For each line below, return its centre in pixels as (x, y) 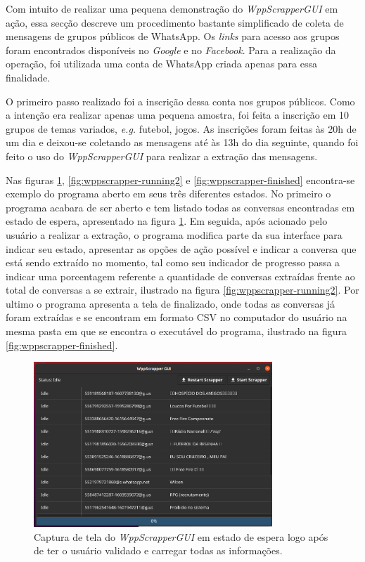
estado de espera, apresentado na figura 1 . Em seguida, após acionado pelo (167, 221)
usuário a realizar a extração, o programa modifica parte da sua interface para (174, 234)
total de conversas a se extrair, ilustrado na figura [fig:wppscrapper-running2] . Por (182, 290)
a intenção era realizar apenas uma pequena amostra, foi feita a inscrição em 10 (178, 115)
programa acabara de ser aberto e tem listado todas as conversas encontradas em (180, 207)
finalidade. (28, 77)
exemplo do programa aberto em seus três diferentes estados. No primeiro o (168, 194)
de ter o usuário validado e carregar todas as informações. (158, 550)
